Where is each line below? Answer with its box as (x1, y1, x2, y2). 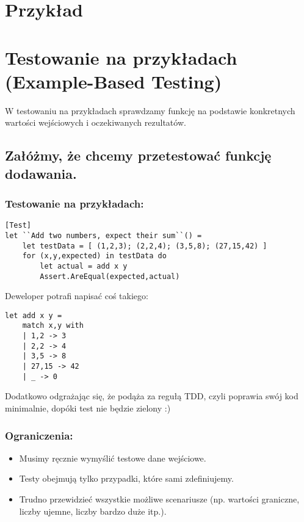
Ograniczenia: (5, 427, 73, 443)
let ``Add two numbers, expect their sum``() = (5, 231, 202, 240)
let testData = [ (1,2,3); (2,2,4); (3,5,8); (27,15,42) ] (22, 241, 267, 250)
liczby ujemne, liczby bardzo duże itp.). (19, 504, 167, 517)
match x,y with (22, 321, 84, 330)
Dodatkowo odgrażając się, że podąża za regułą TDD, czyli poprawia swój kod (5, 390, 299, 402)
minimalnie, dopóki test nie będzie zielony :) (5, 401, 171, 414)
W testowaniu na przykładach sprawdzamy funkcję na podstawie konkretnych (5, 104, 295, 117)
